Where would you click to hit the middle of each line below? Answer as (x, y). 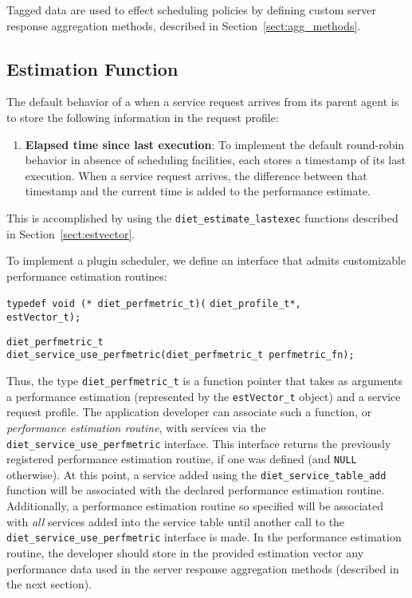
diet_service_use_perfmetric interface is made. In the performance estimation (204, 537)
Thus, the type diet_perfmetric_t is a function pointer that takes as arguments (205, 381)
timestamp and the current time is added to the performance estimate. (198, 191)
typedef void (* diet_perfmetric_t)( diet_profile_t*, (154, 304)
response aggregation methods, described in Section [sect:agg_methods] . (184, 25)
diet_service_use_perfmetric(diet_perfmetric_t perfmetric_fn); (180, 355)
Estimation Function (92, 68)
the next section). (49, 584)
